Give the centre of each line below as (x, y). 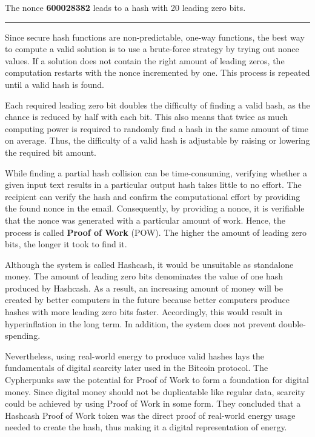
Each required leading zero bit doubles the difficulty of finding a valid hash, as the (157, 105)
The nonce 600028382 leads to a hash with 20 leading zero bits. (125, 7)
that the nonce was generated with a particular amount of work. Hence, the (145, 220)
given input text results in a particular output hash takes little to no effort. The (153, 185)
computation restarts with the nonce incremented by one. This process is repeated (157, 72)
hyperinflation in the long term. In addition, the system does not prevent (141, 323)
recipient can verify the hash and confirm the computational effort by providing (153, 196)
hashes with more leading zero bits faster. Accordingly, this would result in (144, 312)
